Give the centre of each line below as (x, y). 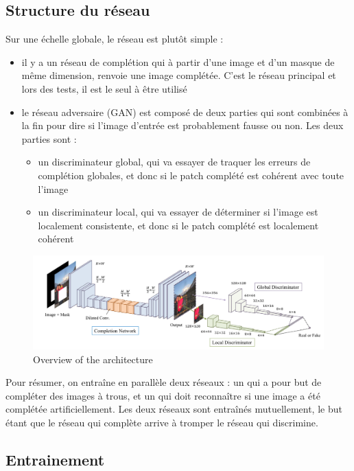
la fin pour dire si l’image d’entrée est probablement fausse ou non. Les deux (182, 125)
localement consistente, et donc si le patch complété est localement (178, 225)
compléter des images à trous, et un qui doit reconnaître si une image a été (163, 395)
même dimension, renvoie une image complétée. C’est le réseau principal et (179, 75)
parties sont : (49, 138)
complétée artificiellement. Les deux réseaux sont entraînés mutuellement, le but (174, 409)
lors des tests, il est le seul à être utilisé (104, 88)
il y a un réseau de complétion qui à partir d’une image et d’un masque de (178, 61)
